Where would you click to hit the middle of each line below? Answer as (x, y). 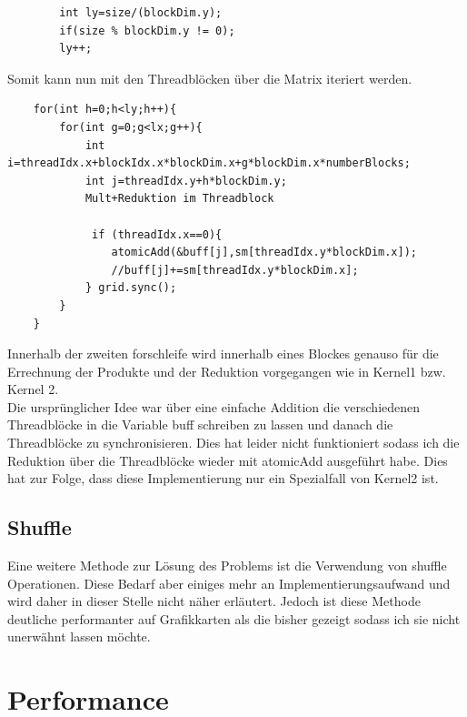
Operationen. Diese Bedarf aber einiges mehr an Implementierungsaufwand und (229, 583)
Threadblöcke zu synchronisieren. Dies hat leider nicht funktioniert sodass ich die (233, 443)
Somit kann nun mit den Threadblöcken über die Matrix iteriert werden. (210, 78)
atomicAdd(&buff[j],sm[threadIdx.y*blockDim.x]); (264, 252)
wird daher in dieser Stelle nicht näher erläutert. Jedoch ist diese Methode (214, 601)
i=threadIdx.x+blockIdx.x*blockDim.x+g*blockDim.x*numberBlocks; (209, 163)
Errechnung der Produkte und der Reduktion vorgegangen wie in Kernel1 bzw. (227, 371)
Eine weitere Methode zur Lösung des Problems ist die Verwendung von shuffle (227, 566)
